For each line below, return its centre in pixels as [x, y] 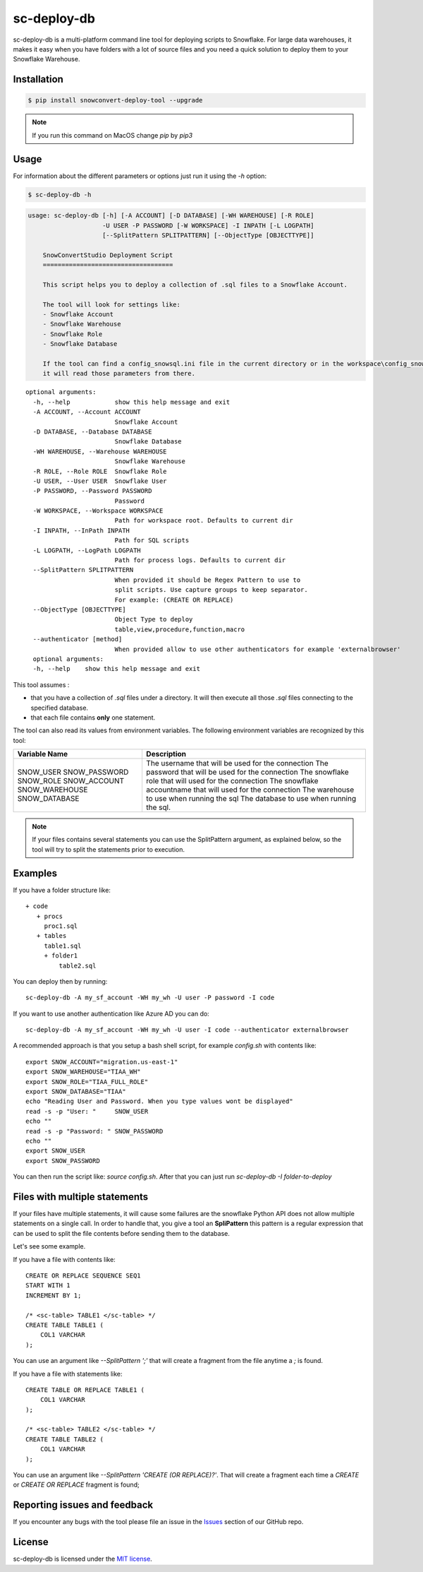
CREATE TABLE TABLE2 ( [65, 1439]
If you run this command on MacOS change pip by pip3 [112, 135]
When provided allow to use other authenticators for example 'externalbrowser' [258, 649]
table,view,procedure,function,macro [180, 629]
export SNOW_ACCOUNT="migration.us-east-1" [102, 1062]
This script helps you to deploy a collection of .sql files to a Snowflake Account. [195, 285]
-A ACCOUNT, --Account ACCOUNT [87, 412]
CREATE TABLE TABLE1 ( [65, 1325]
